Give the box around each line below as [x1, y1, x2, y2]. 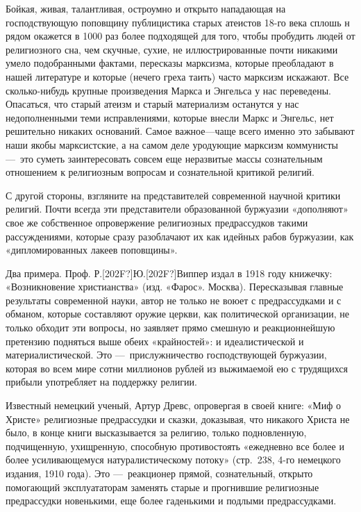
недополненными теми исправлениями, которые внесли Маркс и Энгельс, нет [6, 110, 334, 124]
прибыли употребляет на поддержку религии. [6, 374, 197, 389]
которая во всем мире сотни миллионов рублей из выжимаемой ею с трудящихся [6, 361, 348, 375]
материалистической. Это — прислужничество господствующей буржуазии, [6, 347, 327, 362]
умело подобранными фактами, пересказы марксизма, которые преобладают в [6, 56, 334, 70]
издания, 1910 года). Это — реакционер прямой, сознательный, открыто [6, 466, 313, 480]
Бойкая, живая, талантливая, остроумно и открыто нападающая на [6, 1, 286, 15]
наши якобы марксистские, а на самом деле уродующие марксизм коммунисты [6, 137, 339, 151]
